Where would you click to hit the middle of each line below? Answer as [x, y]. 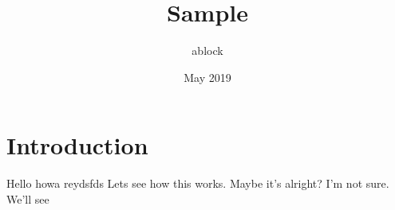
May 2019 [207, 77]
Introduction [77, 145]
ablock [207, 51]
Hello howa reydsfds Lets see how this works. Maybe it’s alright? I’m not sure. [198, 183]
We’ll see [28, 198]
